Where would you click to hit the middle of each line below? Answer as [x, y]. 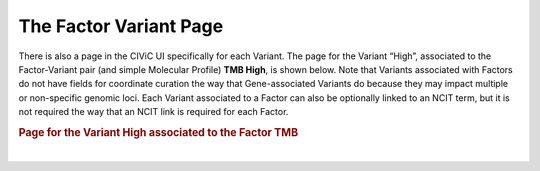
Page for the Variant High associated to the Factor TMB [158, 132]
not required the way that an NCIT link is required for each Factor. [153, 112]
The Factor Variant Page [121, 26]
